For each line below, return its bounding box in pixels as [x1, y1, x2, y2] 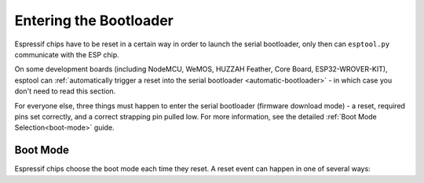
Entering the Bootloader [14, 12, 174, 29]
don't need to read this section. [14, 86, 116, 96]
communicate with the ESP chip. [14, 49, 119, 59]
